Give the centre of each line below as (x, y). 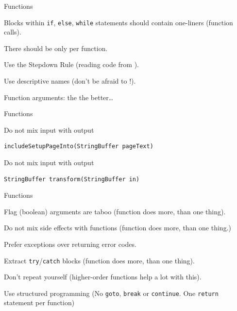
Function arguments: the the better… (59, 97)
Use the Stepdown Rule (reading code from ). (72, 64)
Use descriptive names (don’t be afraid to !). (70, 81)
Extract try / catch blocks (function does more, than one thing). (99, 260)
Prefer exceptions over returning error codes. (70, 244)
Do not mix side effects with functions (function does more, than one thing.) (118, 228)
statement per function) (39, 302)
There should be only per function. (56, 48)
